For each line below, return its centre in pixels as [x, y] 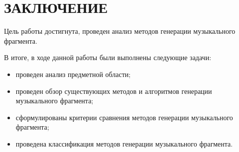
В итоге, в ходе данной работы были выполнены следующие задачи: [108, 57]
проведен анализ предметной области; [73, 74]
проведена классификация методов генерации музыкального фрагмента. [124, 143]
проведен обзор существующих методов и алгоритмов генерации [114, 91]
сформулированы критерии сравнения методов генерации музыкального [124, 117]
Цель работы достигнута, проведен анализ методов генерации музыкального [120, 31]
